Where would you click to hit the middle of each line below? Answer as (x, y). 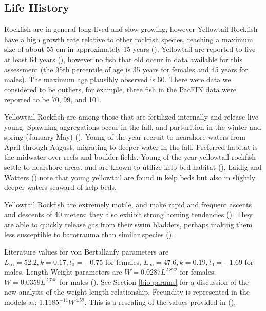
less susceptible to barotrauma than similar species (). (89, 234)
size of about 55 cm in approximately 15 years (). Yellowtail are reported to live (130, 49)
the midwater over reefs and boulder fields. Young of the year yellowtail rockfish (130, 157)
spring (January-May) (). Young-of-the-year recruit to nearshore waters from (125, 137)
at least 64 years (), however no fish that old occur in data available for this (123, 59)
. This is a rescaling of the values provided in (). (160, 302)
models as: (21, 302)
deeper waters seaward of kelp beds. (60, 187)
